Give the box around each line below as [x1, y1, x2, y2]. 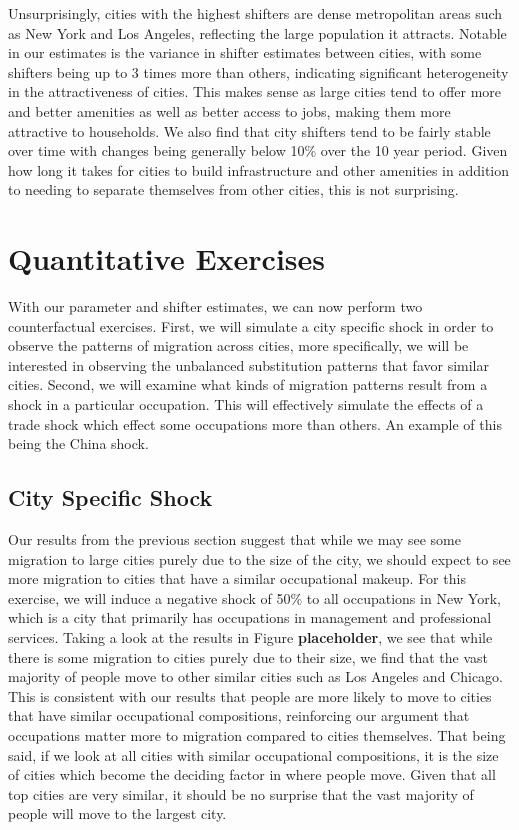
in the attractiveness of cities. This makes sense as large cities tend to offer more [8, 81, 502, 102]
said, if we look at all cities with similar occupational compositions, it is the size [8, 744, 499, 765]
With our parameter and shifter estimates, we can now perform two [8, 296, 423, 317]
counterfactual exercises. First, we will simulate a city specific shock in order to [8, 315, 494, 336]
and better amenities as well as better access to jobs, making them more [8, 100, 451, 121]
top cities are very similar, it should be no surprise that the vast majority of [8, 783, 474, 804]
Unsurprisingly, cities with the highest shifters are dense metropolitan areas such [8, 3, 503, 23]
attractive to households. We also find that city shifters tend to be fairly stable [8, 120, 491, 141]
